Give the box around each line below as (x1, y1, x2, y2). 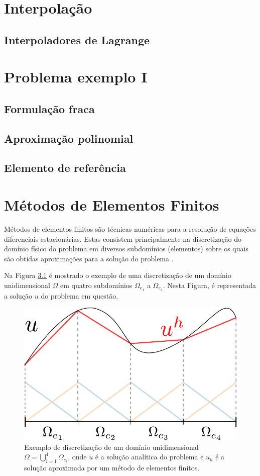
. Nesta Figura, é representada (163, 279, 256, 290)
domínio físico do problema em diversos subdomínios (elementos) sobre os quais (4, 243, 248, 254)
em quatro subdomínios (60, 279, 133, 290)
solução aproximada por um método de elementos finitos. (24, 462, 200, 473)
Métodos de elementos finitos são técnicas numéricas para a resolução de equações (4, 224, 256, 234)
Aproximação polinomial (4, 130, 134, 146)
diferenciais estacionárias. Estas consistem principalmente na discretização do (4, 233, 242, 244)
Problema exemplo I (4, 66, 148, 87)
